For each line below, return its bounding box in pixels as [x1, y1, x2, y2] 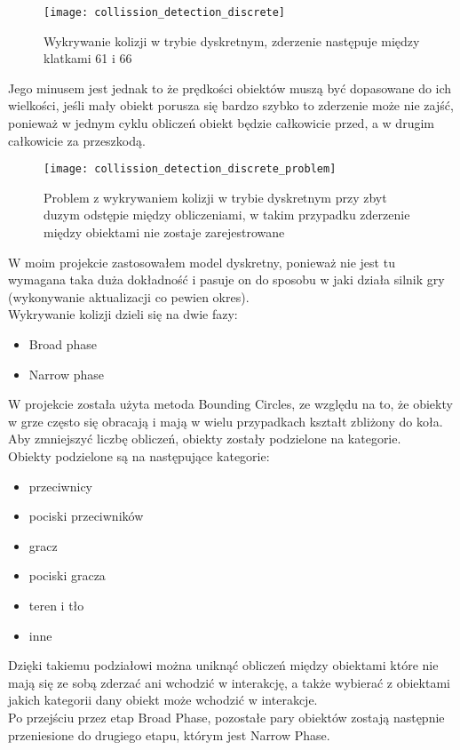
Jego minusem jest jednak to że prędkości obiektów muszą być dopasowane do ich [8, 78, 452, 97]
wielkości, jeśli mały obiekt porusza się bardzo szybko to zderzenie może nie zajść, [8, 96, 454, 115]
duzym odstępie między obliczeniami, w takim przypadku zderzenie [44, 205, 410, 224]
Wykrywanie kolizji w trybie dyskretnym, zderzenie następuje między [44, 31, 420, 50]
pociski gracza [28, 566, 106, 585]
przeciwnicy [28, 476, 93, 495]
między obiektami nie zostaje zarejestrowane [44, 223, 285, 242]
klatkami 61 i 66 [44, 49, 132, 68]
